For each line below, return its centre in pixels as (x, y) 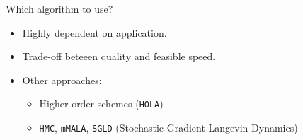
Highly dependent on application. (95, 32)
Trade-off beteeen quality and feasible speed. (119, 56)
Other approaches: (62, 80)
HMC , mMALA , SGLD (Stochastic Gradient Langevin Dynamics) (168, 128)
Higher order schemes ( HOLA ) (101, 104)
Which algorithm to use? (59, 8)
